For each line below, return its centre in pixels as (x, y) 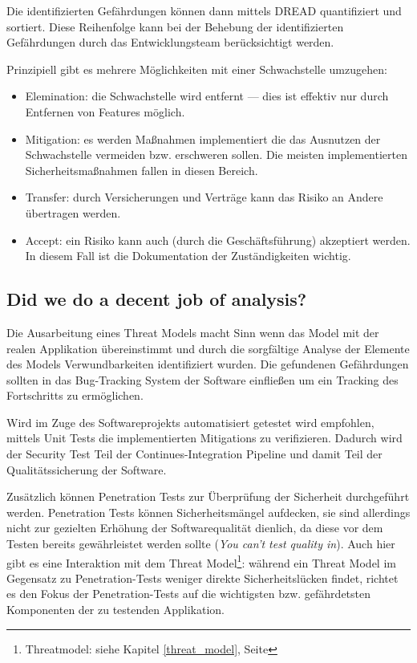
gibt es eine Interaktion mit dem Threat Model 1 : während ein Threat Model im (201, 561)
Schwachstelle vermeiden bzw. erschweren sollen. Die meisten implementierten (216, 155)
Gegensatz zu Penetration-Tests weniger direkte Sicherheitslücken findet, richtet (202, 578)
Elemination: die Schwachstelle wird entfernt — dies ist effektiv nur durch (207, 96)
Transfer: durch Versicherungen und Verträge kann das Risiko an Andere (204, 197)
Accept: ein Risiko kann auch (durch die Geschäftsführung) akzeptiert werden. (218, 240)
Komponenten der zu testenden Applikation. (115, 610)
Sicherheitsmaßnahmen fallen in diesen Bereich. (142, 170)
